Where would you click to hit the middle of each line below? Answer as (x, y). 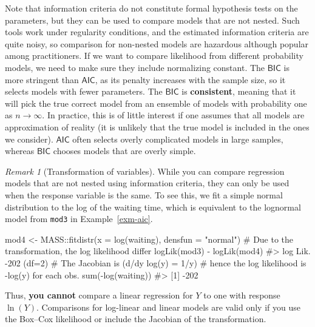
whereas (20, 151)
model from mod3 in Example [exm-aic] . (79, 219)
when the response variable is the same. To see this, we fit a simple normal (144, 194)
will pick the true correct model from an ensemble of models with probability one (156, 103)
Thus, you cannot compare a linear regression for (99, 295)
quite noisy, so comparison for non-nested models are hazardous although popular (157, 43)
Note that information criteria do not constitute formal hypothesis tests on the (151, 8)
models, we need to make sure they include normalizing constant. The (135, 67)
